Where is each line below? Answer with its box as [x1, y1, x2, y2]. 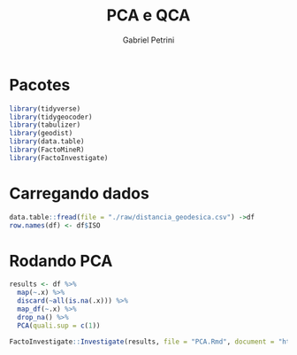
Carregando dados [9, 183, 150, 204]
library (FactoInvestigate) [9, 153, 109, 162]
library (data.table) [9, 137, 86, 146]
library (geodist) [9, 129, 73, 138]
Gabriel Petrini [122, 35, 175, 45]
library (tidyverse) [9, 104, 81, 113]
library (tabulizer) [9, 120, 81, 129]
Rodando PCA [9, 251, 113, 271]
